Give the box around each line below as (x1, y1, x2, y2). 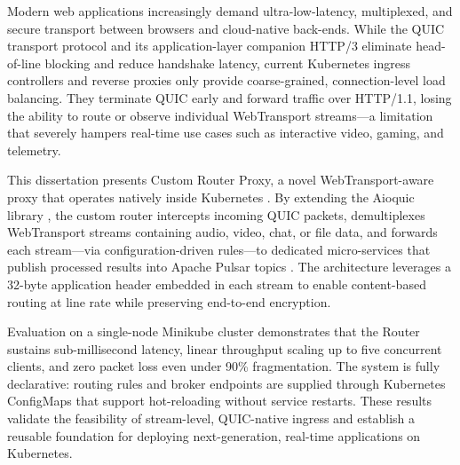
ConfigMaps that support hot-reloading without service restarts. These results (7, 391, 432, 410)
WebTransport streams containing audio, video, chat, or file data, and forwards (7, 223, 438, 241)
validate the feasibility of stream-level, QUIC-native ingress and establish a (7, 409, 416, 428)
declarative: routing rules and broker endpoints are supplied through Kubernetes (7, 374, 446, 392)
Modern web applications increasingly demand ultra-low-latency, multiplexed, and (7, 2, 453, 20)
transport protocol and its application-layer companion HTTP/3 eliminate (7, 36, 412, 55)
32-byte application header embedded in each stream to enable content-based (7, 274, 426, 293)
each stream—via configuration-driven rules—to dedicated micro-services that (7, 240, 431, 258)
